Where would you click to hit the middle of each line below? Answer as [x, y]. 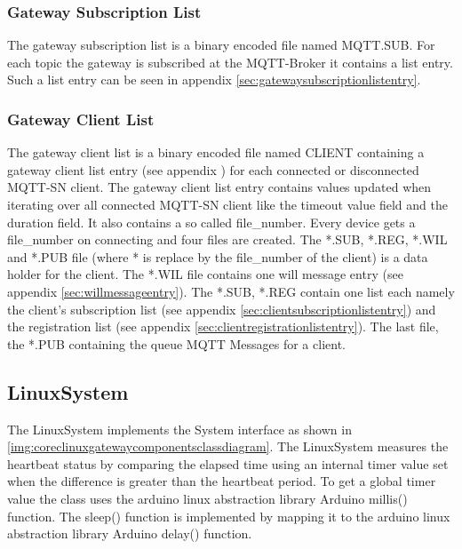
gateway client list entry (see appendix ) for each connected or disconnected [213, 169]
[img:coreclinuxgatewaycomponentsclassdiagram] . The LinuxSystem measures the [228, 446]
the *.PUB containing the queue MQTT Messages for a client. [176, 343]
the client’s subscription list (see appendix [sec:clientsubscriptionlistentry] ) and [222, 309]
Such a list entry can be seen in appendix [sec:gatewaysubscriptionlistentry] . [214, 80]
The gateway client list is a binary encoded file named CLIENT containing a [216, 152]
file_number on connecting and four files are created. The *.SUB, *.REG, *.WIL [227, 239]
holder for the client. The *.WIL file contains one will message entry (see [205, 274]
